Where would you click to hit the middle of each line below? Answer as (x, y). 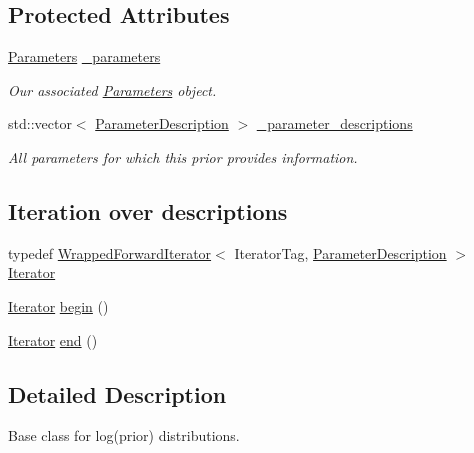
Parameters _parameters (84, 56)
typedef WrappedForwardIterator (110, 252)
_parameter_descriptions (334, 123)
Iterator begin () (58, 305)
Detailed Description (117, 393)
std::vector (40, 123)
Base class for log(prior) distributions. (124, 435)
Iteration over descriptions (148, 210)
